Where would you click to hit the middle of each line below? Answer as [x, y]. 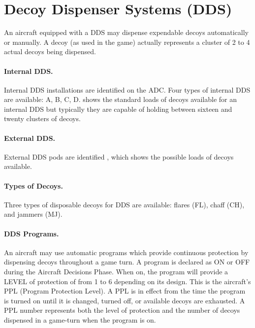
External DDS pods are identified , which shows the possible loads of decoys [119, 156]
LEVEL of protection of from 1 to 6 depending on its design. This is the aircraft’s [127, 281]
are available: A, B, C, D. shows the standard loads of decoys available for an [120, 99]
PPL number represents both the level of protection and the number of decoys [122, 310]
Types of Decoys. [33, 185]
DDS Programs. [32, 233]
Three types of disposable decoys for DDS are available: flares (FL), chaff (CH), [124, 204]
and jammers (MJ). [33, 214]
